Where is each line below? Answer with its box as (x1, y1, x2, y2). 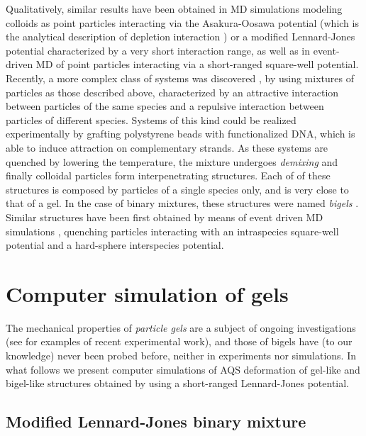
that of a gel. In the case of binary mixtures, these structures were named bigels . (6, 196, 359, 211)
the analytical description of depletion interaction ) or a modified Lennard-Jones (6, 29, 355, 44)
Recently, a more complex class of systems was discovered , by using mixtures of (6, 70, 354, 85)
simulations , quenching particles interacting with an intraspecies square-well (6, 223, 339, 238)
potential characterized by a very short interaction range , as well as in (6, 43, 311, 57)
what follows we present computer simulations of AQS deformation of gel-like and (6, 362, 360, 376)
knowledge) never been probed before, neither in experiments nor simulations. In (6, 348, 356, 362)
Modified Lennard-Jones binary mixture (6, 410, 306, 432)
